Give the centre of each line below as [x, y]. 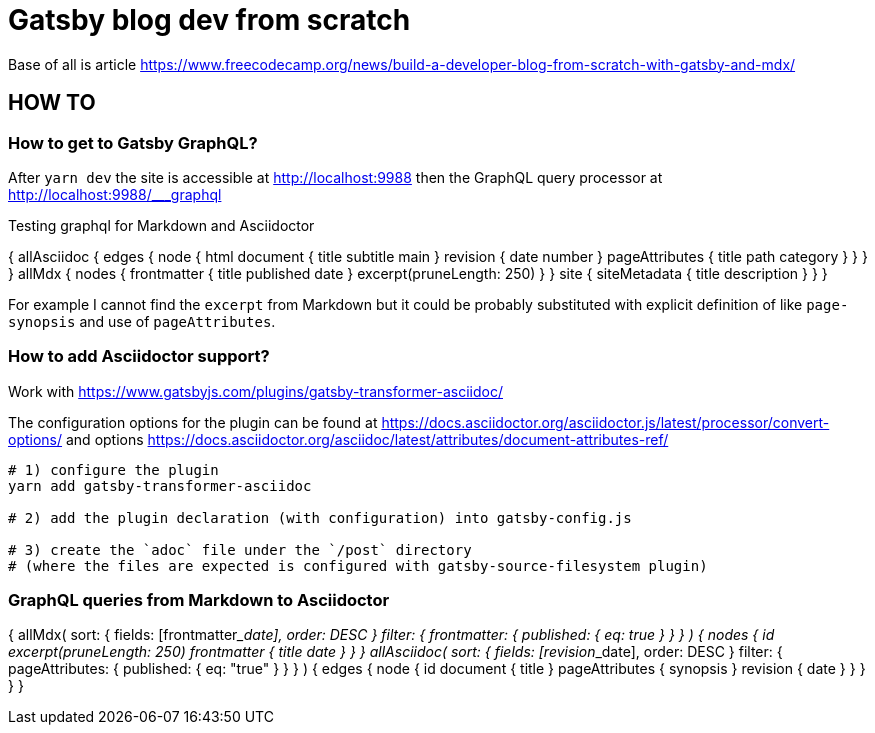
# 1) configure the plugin [113, 469]
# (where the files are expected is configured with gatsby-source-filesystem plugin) [358, 565]
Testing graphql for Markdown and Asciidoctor [161, 225]
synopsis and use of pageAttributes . [142, 321]
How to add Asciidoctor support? [139, 356]
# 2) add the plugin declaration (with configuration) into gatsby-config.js [320, 517]
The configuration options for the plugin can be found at [193, 422]
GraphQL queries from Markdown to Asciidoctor [199, 600]
